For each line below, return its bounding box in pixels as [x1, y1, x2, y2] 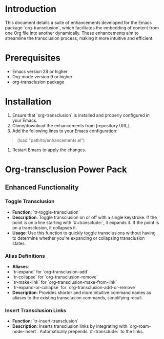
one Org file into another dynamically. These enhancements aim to [5, 30, 139, 36]
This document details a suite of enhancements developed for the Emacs [5, 20, 152, 25]
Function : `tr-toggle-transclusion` [12, 209, 80, 215]
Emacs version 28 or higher [12, 68, 68, 74]
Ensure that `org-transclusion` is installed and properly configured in [12, 112, 150, 118]
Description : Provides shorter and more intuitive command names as [12, 290, 151, 295]
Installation [5, 96, 52, 107]
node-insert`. [12, 329, 39, 335]
